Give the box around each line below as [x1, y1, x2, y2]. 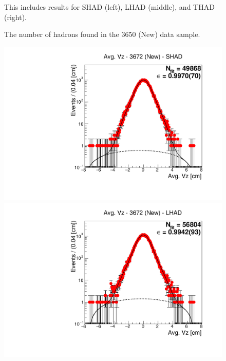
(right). [4, 11, 27, 22]
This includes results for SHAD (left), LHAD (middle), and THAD [4, 2, 215, 12]
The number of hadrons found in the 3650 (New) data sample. [4, 29, 200, 40]
